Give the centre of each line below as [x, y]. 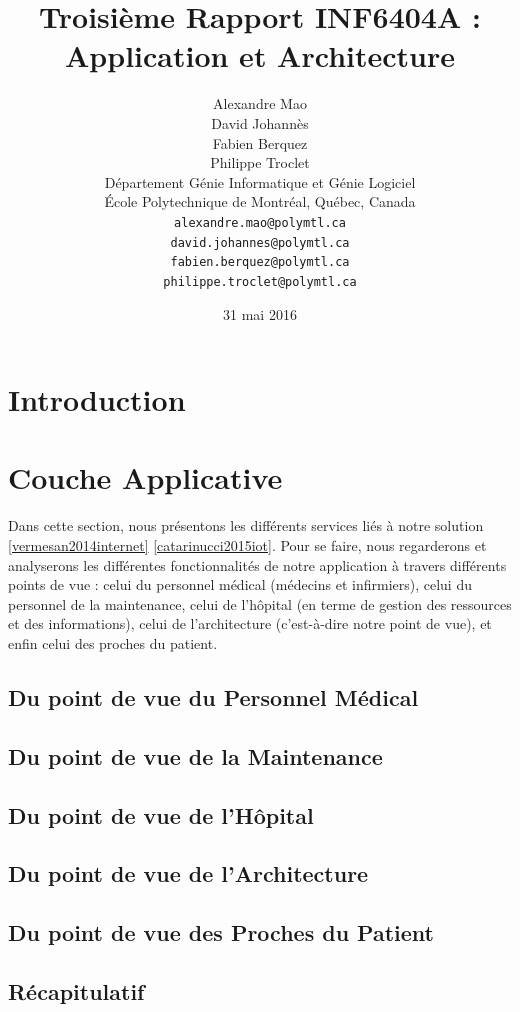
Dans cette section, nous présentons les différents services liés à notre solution [246, 525]
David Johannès [260, 122]
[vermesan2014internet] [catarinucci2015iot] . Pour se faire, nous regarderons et [247, 545]
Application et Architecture [260, 55]
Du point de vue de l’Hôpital [161, 814]
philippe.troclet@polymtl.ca [260, 281]
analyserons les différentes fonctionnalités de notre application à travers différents [257, 564]
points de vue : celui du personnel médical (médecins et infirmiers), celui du [240, 584]
